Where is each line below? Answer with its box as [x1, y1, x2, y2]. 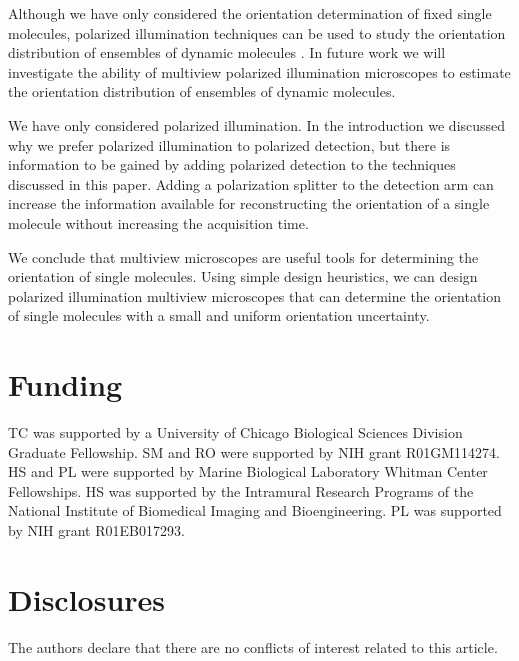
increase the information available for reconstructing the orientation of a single [8, 193, 490, 214]
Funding [8, 364, 123, 405]
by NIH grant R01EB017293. [8, 520, 185, 540]
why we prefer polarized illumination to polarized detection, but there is [8, 134, 451, 155]
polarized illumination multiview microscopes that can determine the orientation [8, 285, 502, 306]
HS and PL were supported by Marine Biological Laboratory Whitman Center [8, 461, 488, 482]
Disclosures [8, 578, 166, 619]
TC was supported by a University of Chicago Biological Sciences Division [8, 422, 463, 443]
